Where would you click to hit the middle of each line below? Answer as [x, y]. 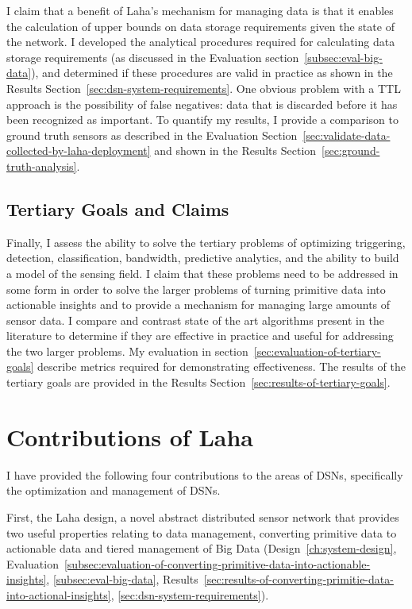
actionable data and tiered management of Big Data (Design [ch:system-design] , [202, 548]
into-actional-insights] [59, 594]
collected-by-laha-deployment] [79, 150]
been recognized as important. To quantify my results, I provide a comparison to [203, 119]
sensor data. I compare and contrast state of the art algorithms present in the [195, 320]
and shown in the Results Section [235, 150]
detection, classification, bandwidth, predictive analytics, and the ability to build [203, 258]
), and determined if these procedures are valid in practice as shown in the [212, 73]
